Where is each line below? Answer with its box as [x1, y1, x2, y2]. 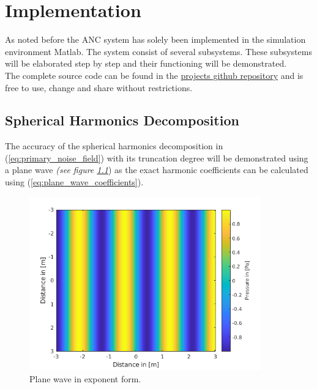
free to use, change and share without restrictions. [5, 81, 193, 94]
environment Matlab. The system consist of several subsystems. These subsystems [5, 45, 312, 57]
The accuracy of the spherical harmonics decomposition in [5, 139, 223, 152]
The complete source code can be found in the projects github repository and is [5, 69, 304, 81]
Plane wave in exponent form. [29, 372, 141, 385]
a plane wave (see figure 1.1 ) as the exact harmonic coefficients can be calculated [5, 163, 308, 176]
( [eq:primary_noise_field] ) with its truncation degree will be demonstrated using [5, 151, 308, 164]
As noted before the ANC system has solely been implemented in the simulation [5, 33, 306, 46]
